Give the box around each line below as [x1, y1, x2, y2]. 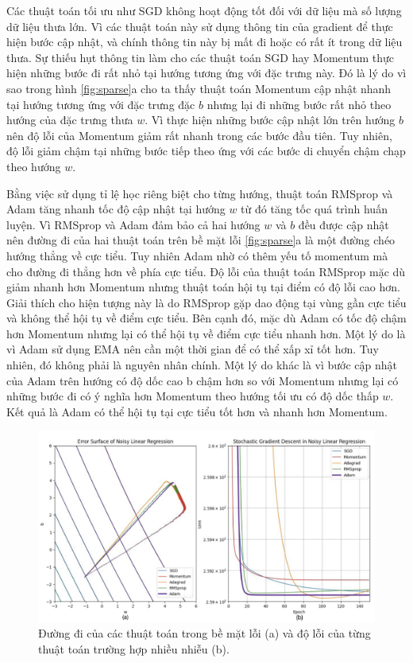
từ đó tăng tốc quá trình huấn [241, 201, 388, 217]
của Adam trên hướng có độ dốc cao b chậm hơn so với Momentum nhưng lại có [6, 372, 399, 388]
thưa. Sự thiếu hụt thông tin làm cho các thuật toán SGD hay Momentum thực [6, 49, 394, 65]
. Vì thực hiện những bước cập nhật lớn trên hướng [145, 111, 396, 128]
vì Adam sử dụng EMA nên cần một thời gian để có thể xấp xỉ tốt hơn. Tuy [6, 341, 379, 357]
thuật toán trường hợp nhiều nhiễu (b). [38, 640, 230, 657]
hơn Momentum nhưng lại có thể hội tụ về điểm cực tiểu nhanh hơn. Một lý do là [6, 325, 406, 341]
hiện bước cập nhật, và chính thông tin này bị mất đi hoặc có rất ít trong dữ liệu [6, 33, 403, 50]
